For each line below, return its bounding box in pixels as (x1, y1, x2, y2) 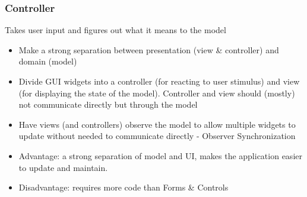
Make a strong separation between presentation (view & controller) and (18, 43, 279, 56)
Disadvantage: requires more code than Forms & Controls (18, 181, 229, 193)
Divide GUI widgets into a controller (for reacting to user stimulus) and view (18, 75, 300, 87)
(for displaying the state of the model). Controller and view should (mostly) (18, 86, 295, 99)
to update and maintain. (18, 161, 108, 173)
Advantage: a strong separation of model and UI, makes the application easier (18, 149, 302, 162)
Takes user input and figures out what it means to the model (5, 24, 226, 36)
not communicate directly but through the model (18, 98, 198, 111)
